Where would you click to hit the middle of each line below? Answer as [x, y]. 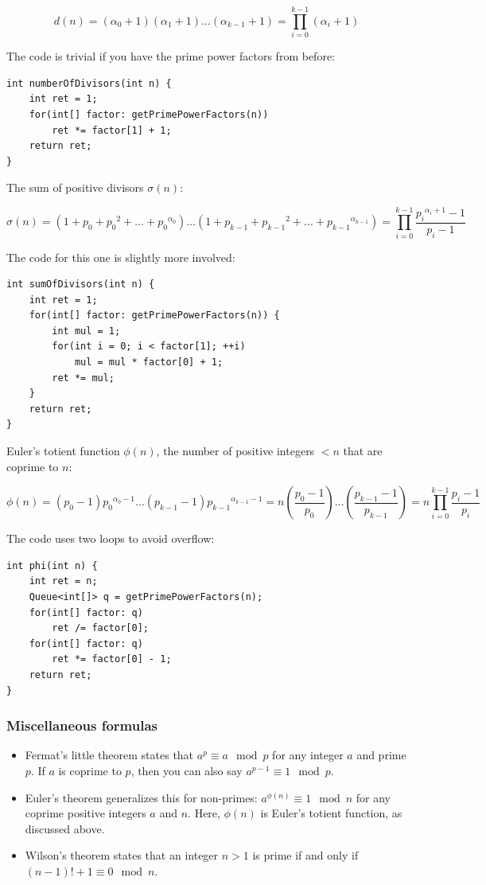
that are [363, 451]
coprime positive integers [86, 813]
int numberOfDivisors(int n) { [89, 83]
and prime [381, 755]
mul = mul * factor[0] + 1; [149, 363]
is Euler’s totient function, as [331, 813]
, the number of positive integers [235, 451]
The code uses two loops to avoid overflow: [111, 538]
